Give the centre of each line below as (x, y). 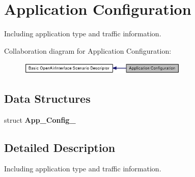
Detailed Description (60, 147)
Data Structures (47, 98)
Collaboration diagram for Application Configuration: (88, 50)
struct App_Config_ (40, 119)
